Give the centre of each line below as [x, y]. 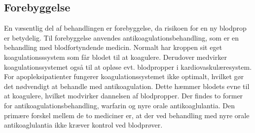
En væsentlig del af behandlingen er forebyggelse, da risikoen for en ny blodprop [125, 28]
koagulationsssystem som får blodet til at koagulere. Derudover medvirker [115, 57]
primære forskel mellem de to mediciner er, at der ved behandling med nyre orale [127, 115]
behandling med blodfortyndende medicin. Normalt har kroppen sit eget [113, 47]
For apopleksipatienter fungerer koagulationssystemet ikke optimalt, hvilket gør [124, 76]
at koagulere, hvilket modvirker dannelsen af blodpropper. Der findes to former [124, 96]
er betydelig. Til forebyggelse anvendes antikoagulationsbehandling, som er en [122, 37]
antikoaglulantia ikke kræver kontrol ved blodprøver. [83, 125]
